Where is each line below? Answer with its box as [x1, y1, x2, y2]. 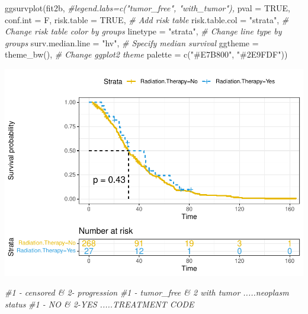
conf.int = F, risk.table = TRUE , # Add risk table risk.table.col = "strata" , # [5, 13, 289, 26]
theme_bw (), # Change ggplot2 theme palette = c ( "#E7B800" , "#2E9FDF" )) [5, 48, 288, 61]
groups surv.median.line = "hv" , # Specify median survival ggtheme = [5, 36, 259, 49]
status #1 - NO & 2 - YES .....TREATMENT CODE [5, 298, 194, 310]
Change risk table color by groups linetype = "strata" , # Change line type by [5, 25, 282, 37]
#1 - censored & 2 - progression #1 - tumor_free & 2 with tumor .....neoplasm [5, 286, 289, 299]
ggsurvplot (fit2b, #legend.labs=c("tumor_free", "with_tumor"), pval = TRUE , [5, 2, 290, 14]
